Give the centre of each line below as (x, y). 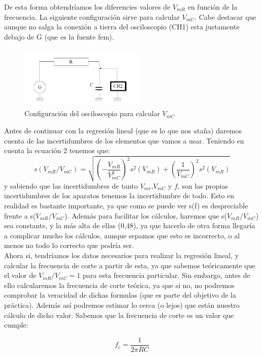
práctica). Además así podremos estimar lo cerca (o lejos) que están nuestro (122, 305)
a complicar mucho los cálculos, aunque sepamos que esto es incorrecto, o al (122, 235)
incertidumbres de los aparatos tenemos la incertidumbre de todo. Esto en (119, 195)
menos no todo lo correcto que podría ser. (69, 245)
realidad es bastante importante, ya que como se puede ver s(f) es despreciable (126, 206)
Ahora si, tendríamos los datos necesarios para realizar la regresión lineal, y (122, 255)
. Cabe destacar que (225, 16)
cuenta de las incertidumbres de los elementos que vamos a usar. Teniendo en (124, 140)
